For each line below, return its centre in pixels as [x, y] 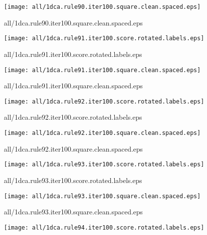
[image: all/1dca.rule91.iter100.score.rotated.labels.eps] [104, 39]
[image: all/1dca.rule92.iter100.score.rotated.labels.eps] [104, 101]
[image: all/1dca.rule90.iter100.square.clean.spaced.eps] [102, 7]
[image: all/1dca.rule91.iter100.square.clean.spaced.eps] [102, 70]
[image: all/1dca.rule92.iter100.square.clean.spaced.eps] [102, 133]
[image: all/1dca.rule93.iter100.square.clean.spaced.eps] [102, 196]
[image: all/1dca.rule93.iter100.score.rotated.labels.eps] [104, 165]
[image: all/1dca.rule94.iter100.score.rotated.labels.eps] [104, 227]
